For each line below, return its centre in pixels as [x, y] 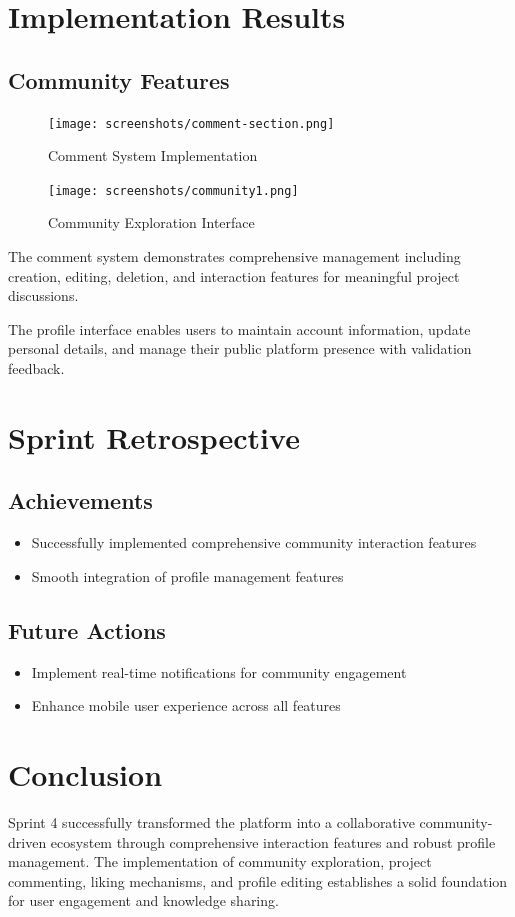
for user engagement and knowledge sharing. [143, 900]
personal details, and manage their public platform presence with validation [240, 348]
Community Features [119, 79]
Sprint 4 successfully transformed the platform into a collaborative [211, 821]
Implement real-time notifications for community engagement [219, 671]
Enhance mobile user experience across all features [186, 705]
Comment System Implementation [153, 155]
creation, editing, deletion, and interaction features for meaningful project [234, 275]
